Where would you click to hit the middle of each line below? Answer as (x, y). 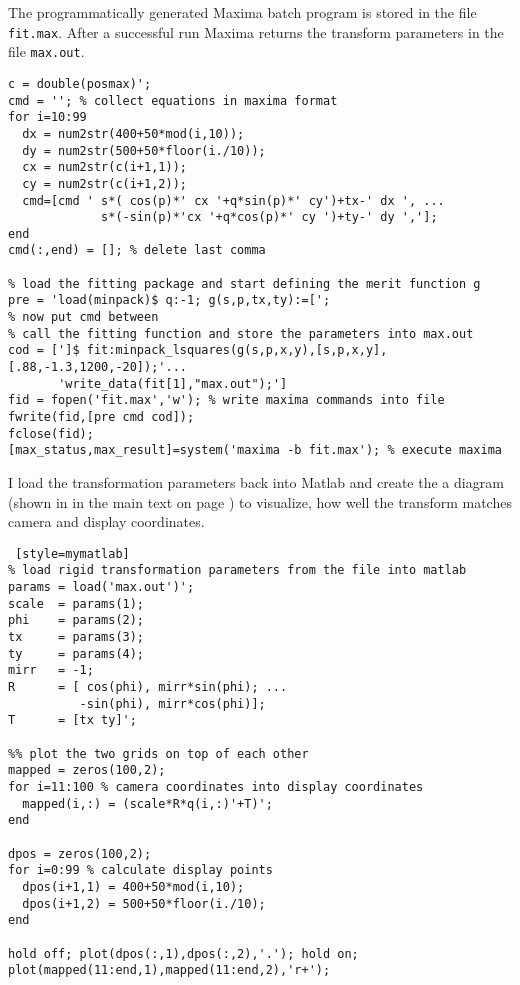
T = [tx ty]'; (72, 720)
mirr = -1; (51, 670)
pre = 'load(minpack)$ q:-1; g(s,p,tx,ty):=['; (169, 300)
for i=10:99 (47, 117)
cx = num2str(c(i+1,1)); (104, 167)
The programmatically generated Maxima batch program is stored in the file (242, 12)
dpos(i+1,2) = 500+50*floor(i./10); (144, 903)
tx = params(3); (76, 637)
